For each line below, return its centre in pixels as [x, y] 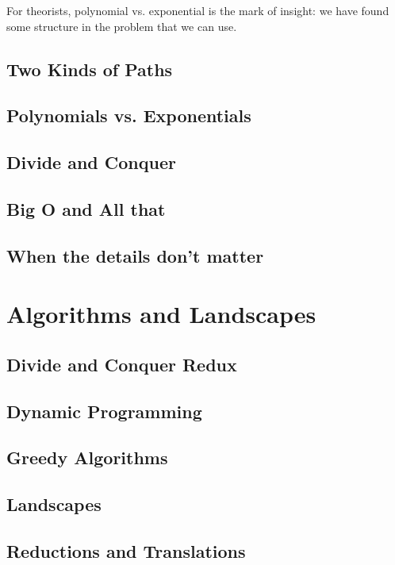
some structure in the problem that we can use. [122, 26]
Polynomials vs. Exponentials [129, 115]
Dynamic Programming [104, 411]
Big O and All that [86, 208]
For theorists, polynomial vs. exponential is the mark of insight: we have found [198, 10]
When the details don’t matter [135, 255]
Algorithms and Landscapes [161, 314]
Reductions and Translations [126, 550]
